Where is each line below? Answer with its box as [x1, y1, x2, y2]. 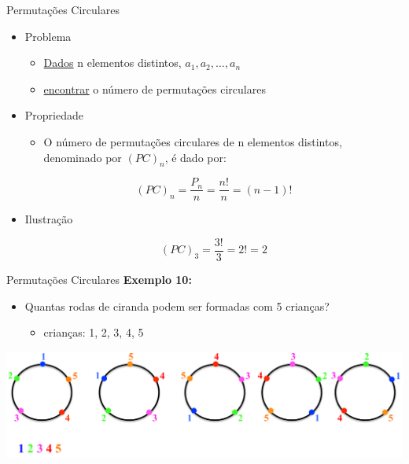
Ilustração [24, 211, 73, 227]
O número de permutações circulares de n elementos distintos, [43, 133, 342, 149]
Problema [24, 28, 72, 44]
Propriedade [24, 107, 83, 123]
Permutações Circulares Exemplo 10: [6, 271, 192, 288]
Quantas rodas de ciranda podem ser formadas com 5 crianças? [24, 297, 330, 314]
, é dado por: [164, 149, 227, 165]
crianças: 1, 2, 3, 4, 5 [43, 324, 144, 341]
